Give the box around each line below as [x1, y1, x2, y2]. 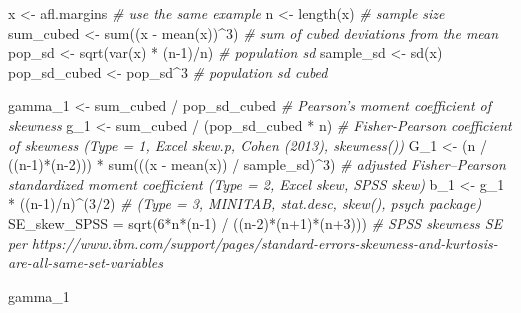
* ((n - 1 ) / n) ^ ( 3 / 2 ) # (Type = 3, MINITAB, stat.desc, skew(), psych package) [8, 193, 482, 214]
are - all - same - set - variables [8, 252, 164, 273]
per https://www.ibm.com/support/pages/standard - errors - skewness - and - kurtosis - [8, 232, 498, 253]
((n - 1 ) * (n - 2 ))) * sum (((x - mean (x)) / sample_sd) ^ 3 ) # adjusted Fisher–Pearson [8, 154, 506, 175]
